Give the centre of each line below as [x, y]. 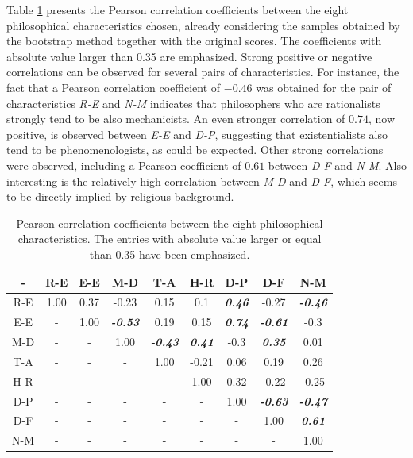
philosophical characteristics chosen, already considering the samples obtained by [203, 25]
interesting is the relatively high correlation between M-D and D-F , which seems [202, 181]
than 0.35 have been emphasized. [170, 254]
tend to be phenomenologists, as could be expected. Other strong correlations [195, 150]
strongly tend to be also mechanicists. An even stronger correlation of [176, 119]
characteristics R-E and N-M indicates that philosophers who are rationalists [193, 103]
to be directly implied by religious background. [120, 196]
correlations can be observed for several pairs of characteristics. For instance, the [203, 72]
